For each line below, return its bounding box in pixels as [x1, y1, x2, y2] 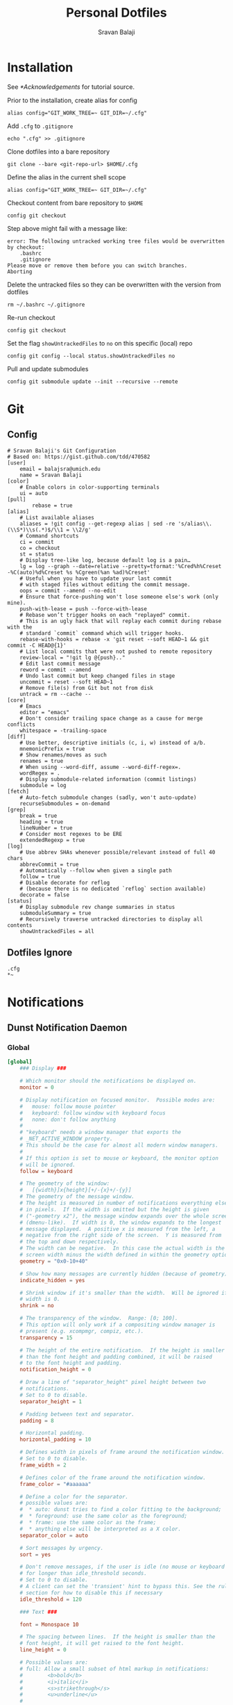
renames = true [19, 757, 64, 764]
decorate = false [19, 891, 70, 898]
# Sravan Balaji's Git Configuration [7, 447, 116, 454]
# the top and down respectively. [19, 1238, 119, 1245]
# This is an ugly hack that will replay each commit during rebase [19, 617, 222, 624]
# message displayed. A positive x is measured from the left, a [19, 1225, 216, 1232]
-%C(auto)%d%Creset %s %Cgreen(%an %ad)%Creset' [7, 569, 150, 576]
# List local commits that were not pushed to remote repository [19, 648, 213, 655]
